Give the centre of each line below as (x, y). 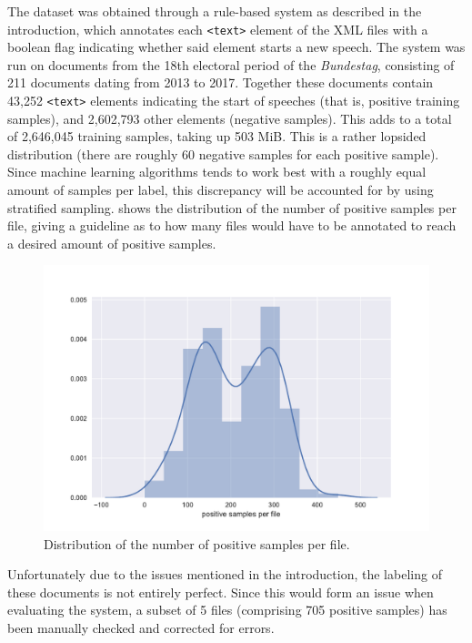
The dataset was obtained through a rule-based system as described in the (215, 11)
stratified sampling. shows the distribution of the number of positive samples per (232, 207)
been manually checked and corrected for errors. (141, 627)
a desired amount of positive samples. (112, 243)
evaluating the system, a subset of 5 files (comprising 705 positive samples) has (227, 610)
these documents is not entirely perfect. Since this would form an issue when (221, 592)
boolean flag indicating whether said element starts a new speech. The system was (236, 47)
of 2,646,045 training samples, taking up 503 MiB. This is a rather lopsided (217, 136)
